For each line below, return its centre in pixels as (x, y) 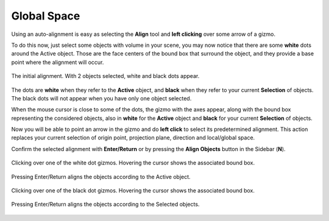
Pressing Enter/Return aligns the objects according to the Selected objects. (105, 205)
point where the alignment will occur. (58, 62)
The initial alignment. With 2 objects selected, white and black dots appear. (105, 76)
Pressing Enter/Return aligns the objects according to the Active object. (101, 177)
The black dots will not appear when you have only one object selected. (101, 98)
